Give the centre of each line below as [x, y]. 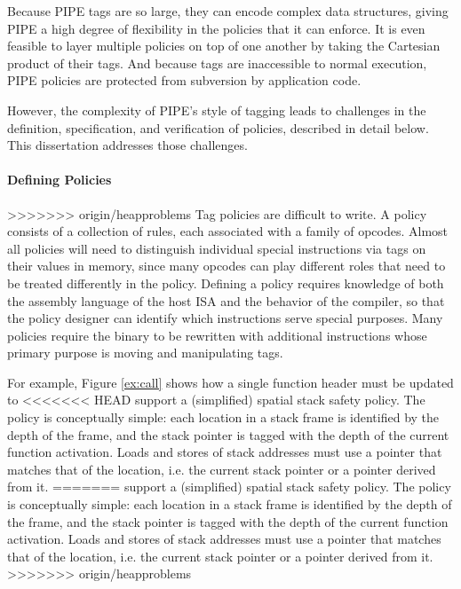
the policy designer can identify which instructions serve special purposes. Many [225, 318]
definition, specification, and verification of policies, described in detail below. [218, 127]
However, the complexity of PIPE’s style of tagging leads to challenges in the [217, 110]
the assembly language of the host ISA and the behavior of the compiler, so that [226, 300]
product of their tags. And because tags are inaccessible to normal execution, [217, 63]
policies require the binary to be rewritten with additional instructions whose [217, 335]
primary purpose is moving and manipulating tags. [145, 353]
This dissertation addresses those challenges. [127, 145]
